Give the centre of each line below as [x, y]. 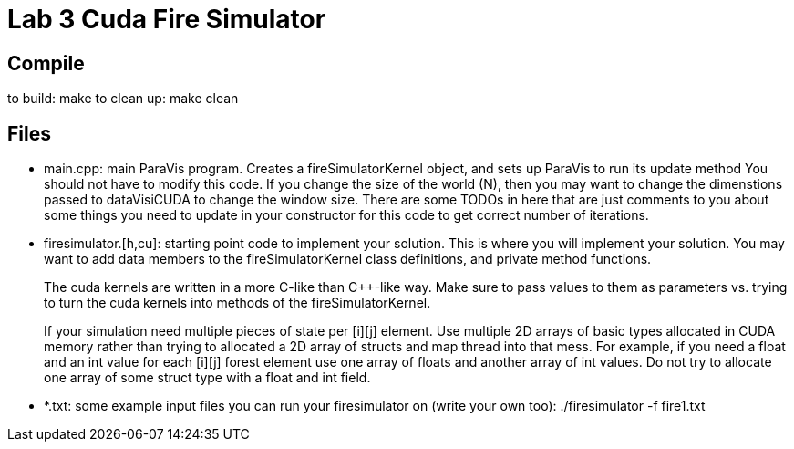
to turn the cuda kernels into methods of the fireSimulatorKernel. [237, 303]
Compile [46, 63]
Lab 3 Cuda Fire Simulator [167, 19]
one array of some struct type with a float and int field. [207, 378]
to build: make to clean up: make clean [123, 99]
